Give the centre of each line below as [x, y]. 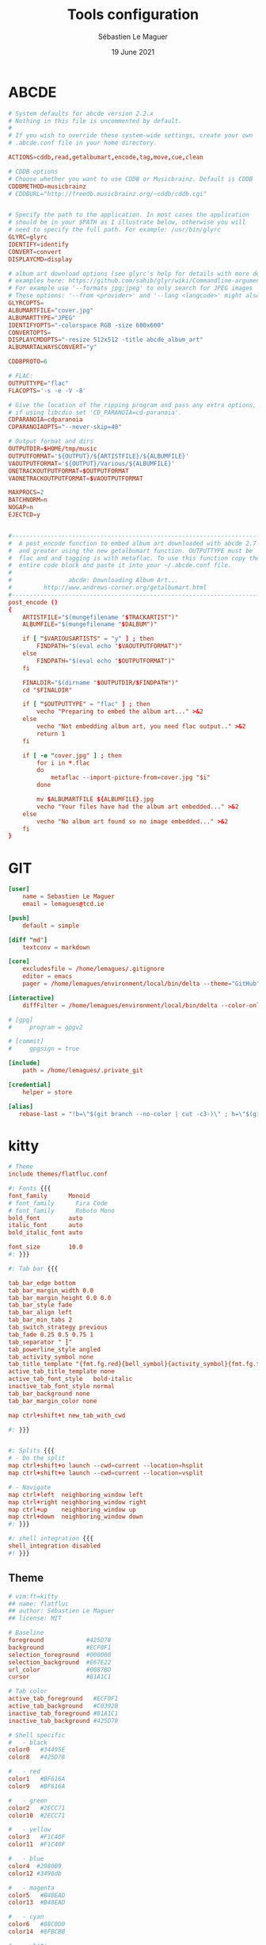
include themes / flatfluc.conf [58, 1174]
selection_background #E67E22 [60, 1662]
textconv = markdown [56, 947]
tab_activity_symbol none [51, 1357]
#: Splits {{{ [32, 1451]
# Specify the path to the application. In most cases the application [129, 215]
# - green [28, 1801]
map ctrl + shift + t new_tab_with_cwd [67, 1415]
